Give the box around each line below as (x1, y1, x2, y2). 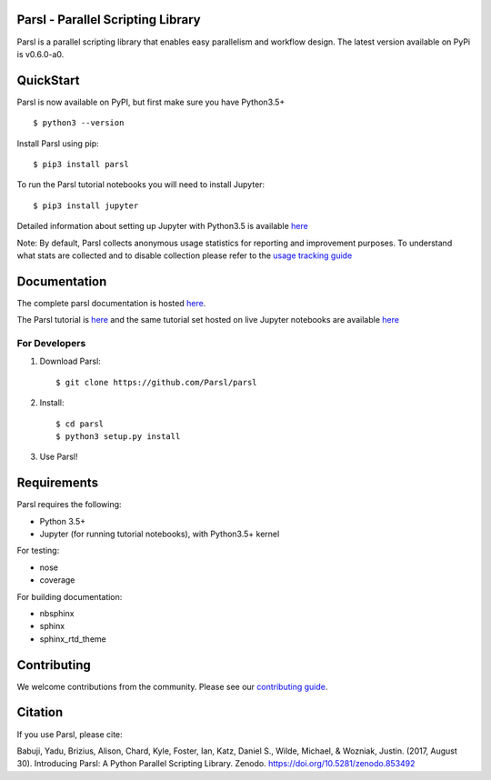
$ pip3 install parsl (33, 159, 129, 169)
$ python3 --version (33, 118, 125, 128)
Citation (16, 705, 64, 720)
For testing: (16, 545, 60, 556)
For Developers (16, 337, 86, 349)
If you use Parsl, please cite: (16, 728, 123, 740)
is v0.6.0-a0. (16, 48, 65, 59)
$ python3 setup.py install (55, 431, 181, 441)
